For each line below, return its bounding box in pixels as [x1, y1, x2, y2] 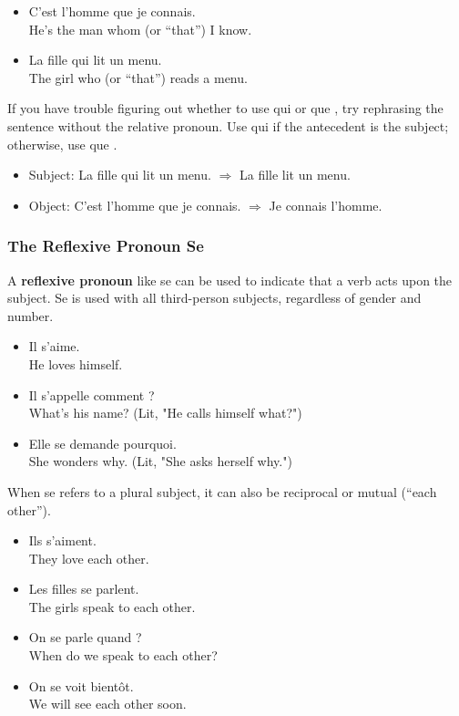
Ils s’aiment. [28, 531, 97, 550]
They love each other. [28, 548, 149, 567]
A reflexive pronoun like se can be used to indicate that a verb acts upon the [7, 270, 453, 289]
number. [7, 306, 54, 325]
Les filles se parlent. [28, 579, 139, 598]
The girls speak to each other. [28, 597, 196, 616]
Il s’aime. [28, 337, 80, 356]
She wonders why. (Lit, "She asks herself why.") [28, 451, 292, 471]
